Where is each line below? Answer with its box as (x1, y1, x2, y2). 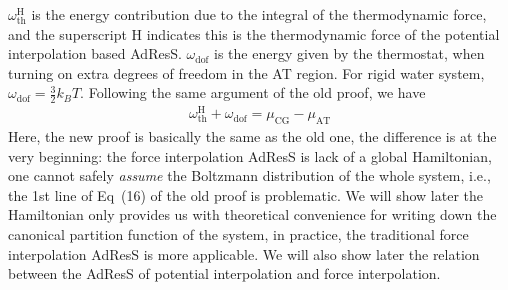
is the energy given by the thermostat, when (214, 43, 485, 64)
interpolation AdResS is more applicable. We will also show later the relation (8, 243, 480, 264)
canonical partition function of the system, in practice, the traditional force (8, 224, 469, 245)
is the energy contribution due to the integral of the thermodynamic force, (31, 4, 487, 24)
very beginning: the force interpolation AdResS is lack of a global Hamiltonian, (8, 145, 492, 166)
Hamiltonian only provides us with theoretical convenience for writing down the (8, 204, 497, 225)
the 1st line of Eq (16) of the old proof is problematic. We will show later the (8, 184, 483, 205)
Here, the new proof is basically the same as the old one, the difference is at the (8, 126, 497, 147)
